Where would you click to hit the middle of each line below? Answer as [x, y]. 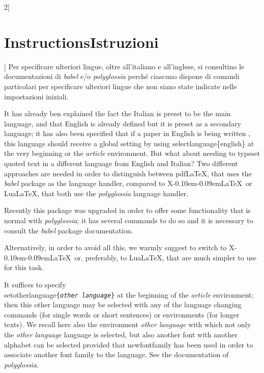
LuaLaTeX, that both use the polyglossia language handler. [96, 193]
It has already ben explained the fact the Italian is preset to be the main [118, 113]
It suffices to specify [35, 284]
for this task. [24, 267]
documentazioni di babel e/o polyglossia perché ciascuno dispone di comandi [122, 76]
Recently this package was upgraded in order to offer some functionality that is [127, 210]
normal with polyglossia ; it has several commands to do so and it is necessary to [129, 220]
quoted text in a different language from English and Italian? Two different [121, 163]
